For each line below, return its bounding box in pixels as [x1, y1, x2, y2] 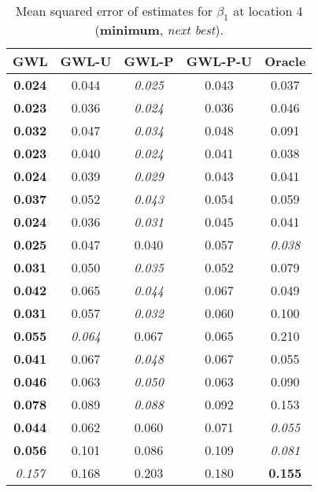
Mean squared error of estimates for [15, 2, 213, 20]
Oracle [264, 52, 306, 71]
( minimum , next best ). [94, 20, 224, 39]
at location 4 [233, 2, 303, 20]
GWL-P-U [186, 52, 253, 71]
